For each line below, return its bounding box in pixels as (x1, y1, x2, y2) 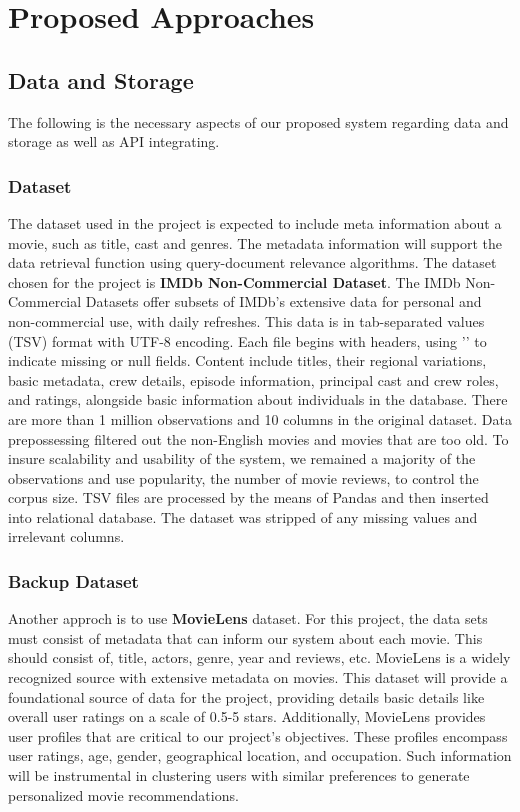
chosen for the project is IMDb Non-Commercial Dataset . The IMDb (8, 271, 461, 292)
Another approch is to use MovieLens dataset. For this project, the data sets (8, 608, 488, 629)
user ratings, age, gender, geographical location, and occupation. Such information (8, 745, 512, 766)
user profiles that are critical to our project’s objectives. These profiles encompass (8, 725, 508, 746)
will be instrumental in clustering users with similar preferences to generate (8, 765, 470, 786)
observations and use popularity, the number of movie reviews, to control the (8, 467, 479, 488)
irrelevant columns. (8, 526, 125, 547)
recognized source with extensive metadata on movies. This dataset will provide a (8, 667, 508, 688)
